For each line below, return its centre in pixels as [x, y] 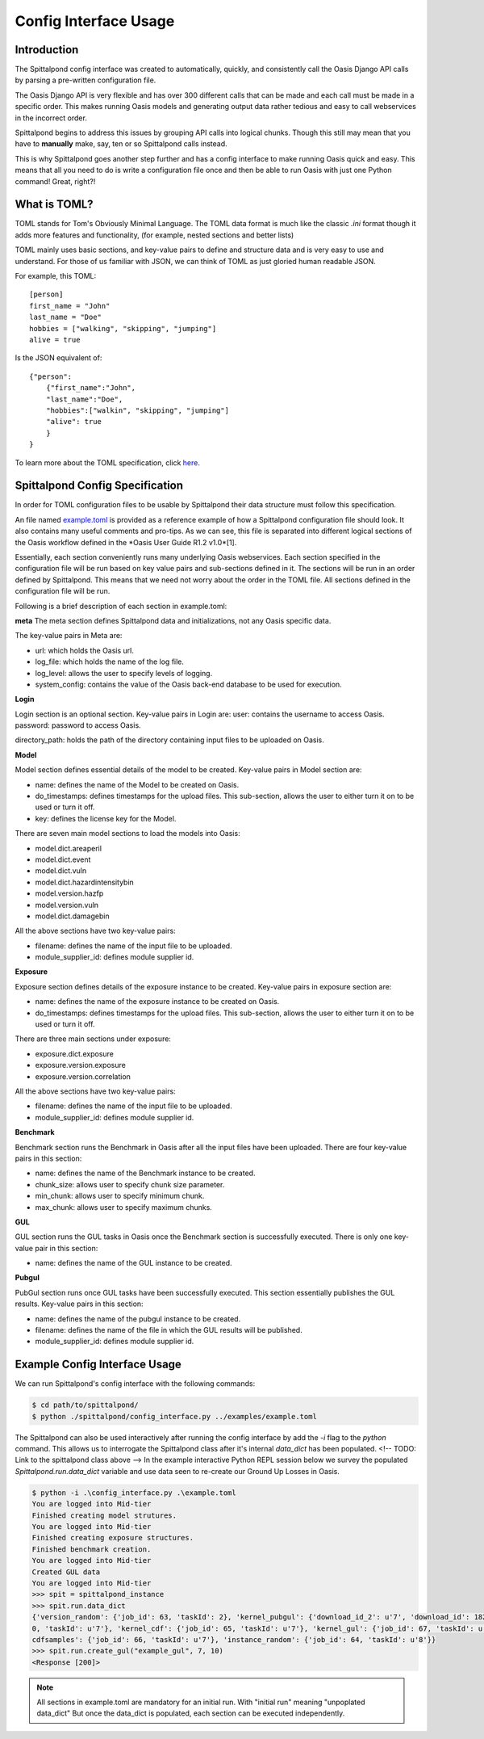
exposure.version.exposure [81, 1065]
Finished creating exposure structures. [113, 1538]
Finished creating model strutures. [104, 1515]
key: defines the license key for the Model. [106, 818]
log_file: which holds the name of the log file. [110, 662]
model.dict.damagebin [72, 916]
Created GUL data [66, 1572]
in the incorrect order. [51, 118]
